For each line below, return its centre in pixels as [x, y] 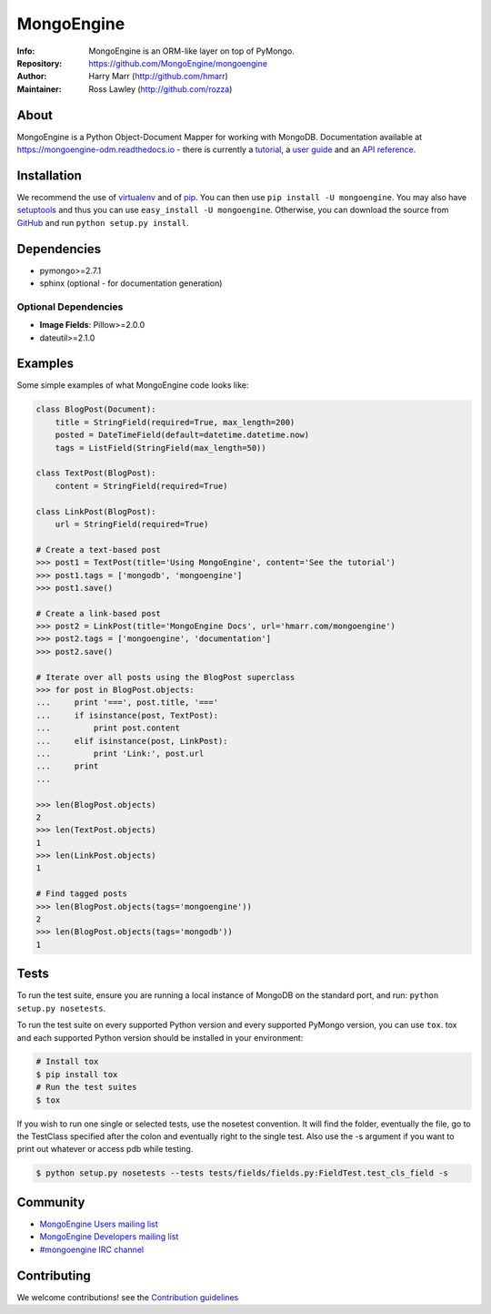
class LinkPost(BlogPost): [96, 511]
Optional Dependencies [70, 307]
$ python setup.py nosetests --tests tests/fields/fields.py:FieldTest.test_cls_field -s [242, 1173]
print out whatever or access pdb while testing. [105, 1149]
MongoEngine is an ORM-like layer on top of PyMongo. [191, 51]
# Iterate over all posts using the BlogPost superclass [165, 677]
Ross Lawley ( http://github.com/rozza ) [160, 89]
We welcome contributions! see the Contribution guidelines [128, 1297]
